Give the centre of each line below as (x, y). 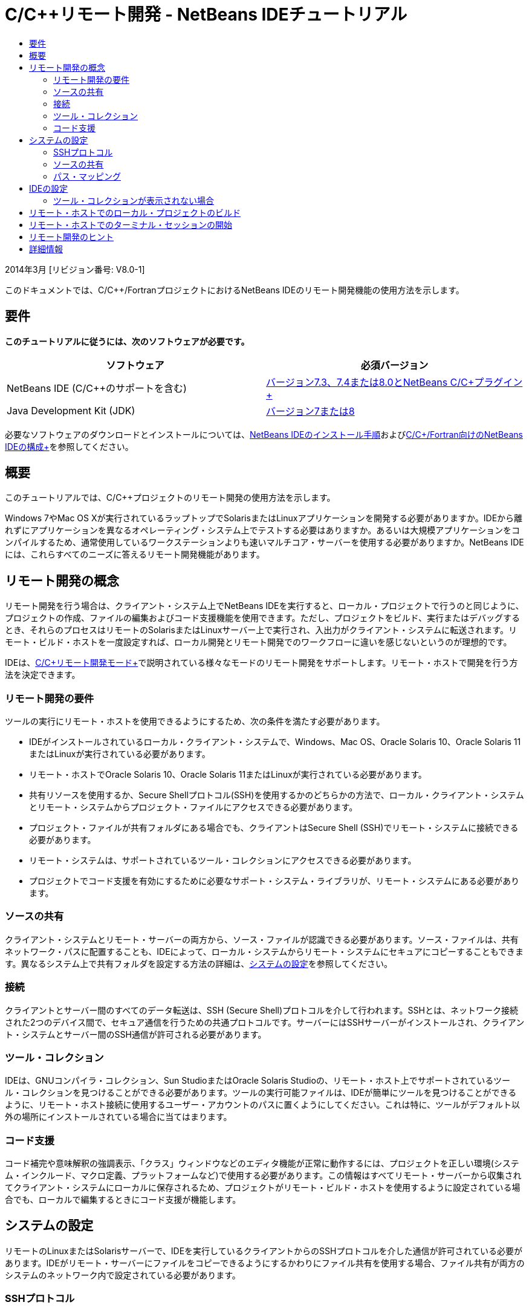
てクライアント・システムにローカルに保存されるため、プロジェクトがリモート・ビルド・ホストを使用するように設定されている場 (263, 1188)
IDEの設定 (49, 188)
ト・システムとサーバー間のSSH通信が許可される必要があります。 (136, 1034)
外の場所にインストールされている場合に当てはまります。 (118, 1117)
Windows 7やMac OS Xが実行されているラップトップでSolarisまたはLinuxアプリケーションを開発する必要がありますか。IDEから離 (264, 518)
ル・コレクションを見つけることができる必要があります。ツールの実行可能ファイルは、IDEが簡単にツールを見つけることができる (261, 1093)
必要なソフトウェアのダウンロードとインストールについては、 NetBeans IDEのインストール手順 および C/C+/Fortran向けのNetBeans (264, 434)
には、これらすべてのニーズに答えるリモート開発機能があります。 (135, 555)
